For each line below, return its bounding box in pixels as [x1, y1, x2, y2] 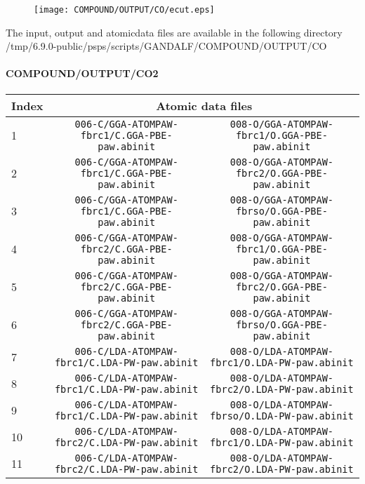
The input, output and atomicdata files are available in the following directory [6, 25, 343, 39]
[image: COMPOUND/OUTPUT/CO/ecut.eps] [34, 5, 215, 15]
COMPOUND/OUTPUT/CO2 [6, 66, 159, 81]
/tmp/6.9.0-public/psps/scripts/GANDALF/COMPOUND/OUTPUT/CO [6, 39, 327, 53]
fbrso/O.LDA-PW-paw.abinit [210, 410, 354, 422]
